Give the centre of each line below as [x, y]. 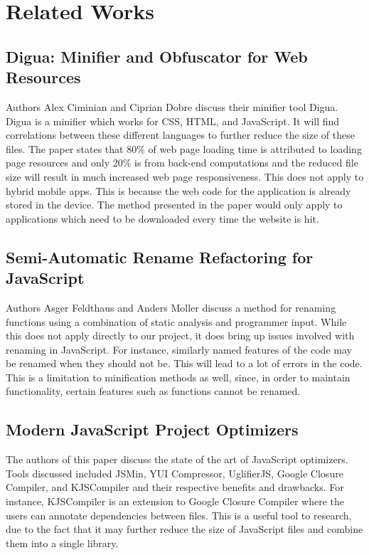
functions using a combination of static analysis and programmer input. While [176, 321]
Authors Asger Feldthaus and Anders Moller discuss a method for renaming [171, 307]
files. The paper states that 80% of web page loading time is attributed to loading [184, 148]
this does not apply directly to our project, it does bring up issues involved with [180, 335]
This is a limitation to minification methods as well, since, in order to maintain [178, 377]
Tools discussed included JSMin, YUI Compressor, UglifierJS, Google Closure [175, 473]
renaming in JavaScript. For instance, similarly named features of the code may [179, 349]
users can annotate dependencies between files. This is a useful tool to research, [179, 515]
